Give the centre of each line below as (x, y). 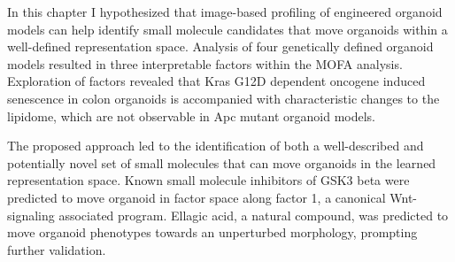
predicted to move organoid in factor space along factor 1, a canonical (197, 197)
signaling (31, 215)
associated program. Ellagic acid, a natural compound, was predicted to (254, 215)
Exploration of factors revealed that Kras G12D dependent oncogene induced (216, 81)
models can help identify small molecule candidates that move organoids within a (227, 29)
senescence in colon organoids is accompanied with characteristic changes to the (224, 98)
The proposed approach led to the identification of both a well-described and (216, 146)
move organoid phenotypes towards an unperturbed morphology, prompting (212, 232)
